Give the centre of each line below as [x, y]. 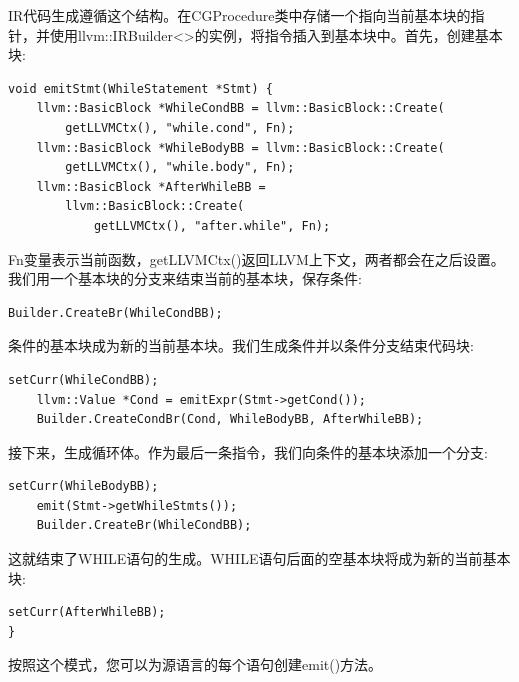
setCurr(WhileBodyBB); [83, 486]
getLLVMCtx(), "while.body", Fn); [180, 167]
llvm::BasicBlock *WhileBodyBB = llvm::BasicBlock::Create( [240, 147]
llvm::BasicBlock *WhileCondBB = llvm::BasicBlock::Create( [240, 108]
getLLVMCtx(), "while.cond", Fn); [180, 127]
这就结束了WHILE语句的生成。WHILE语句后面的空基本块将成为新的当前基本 [259, 558]
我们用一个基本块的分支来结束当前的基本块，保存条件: [185, 278]
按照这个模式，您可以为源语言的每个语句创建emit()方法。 [195, 664]
